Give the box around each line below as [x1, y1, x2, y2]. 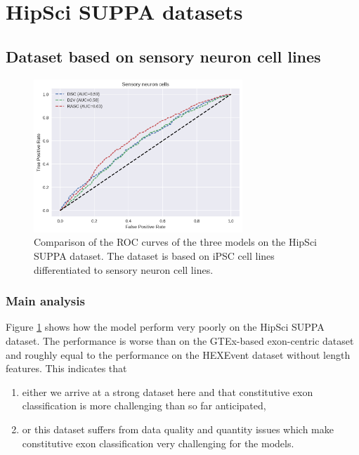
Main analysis [6, 292, 85, 310]
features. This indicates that [6, 361, 127, 376]
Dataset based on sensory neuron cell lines [6, 45, 321, 67]
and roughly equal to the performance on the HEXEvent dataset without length [6, 347, 351, 362]
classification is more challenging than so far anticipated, [22, 398, 266, 413]
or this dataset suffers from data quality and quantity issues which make [22, 421, 334, 436]
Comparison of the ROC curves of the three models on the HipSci [34, 235, 318, 249]
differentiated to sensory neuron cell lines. [34, 262, 214, 277]
